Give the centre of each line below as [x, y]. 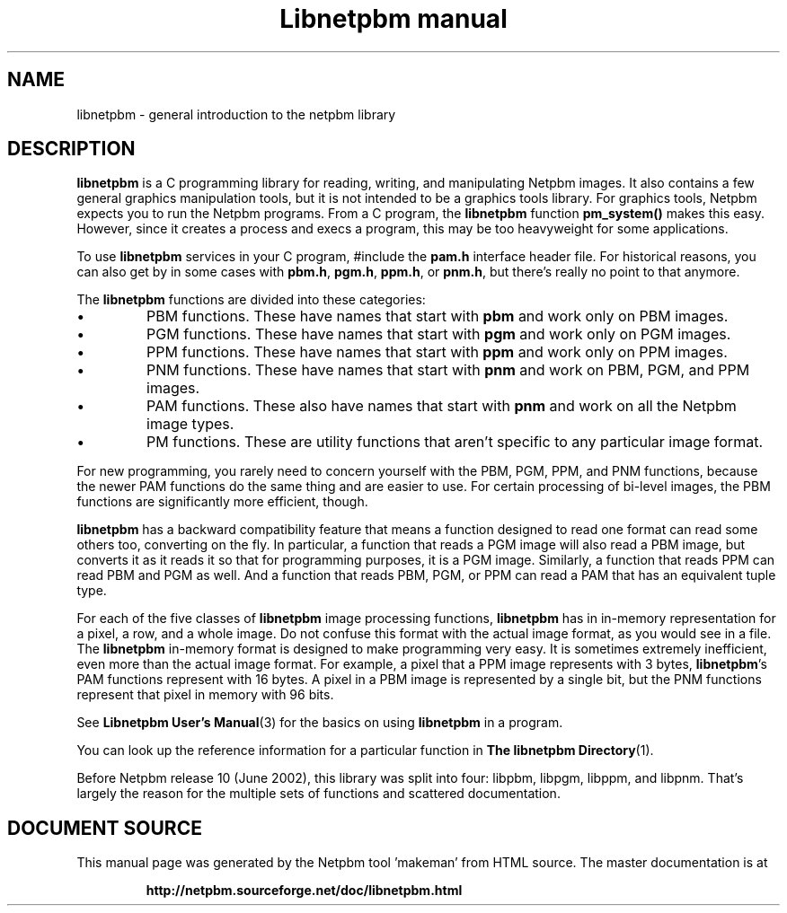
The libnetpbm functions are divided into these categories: [251, 300]
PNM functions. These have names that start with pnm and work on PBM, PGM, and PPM [448, 370]
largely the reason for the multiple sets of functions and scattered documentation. [318, 794]
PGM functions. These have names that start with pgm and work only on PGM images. [439, 334]
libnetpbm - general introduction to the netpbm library [236, 114]
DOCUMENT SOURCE [105, 828]
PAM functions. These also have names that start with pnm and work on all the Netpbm [442, 406]
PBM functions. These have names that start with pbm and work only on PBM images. [438, 316]
